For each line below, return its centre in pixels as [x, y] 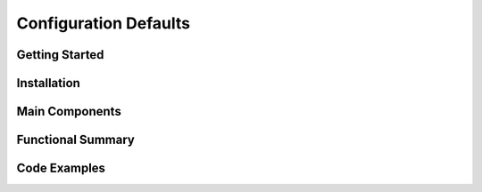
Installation [48, 83]
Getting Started [60, 55]
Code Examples [61, 168]
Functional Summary [76, 140]
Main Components [69, 112]
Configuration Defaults [104, 23]
